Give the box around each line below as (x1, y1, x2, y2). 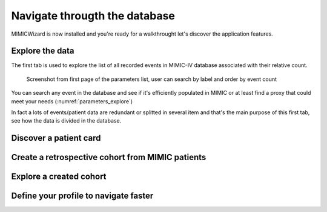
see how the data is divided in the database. (11, 117, 122, 124)
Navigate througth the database (11, 9, 176, 22)
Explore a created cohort (11, 172, 107, 182)
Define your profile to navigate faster (11, 191, 154, 201)
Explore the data (11, 46, 74, 56)
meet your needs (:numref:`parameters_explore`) (11, 97, 133, 105)
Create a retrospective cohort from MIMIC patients (11, 152, 206, 162)
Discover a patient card (11, 133, 101, 143)
